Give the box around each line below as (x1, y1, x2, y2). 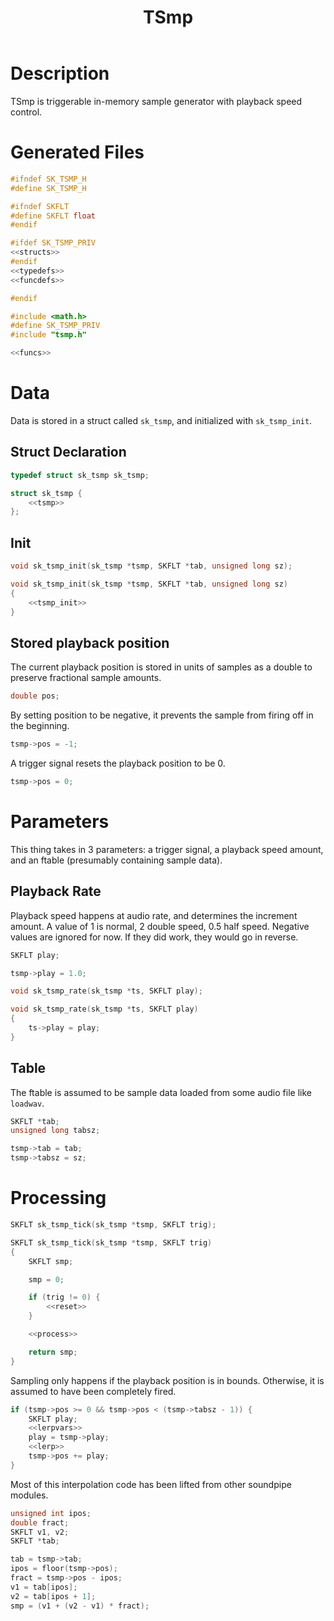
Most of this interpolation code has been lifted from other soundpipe (10, 1478, 292, 1490)
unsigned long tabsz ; (10, 1126, 101, 1136)
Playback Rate (10, 883, 102, 900)
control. (10, 106, 43, 118)
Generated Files (10, 141, 145, 164)
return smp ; (28, 1347, 78, 1357)
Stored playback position (10, 634, 170, 651)
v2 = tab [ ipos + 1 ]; (10, 1591, 97, 1601)
